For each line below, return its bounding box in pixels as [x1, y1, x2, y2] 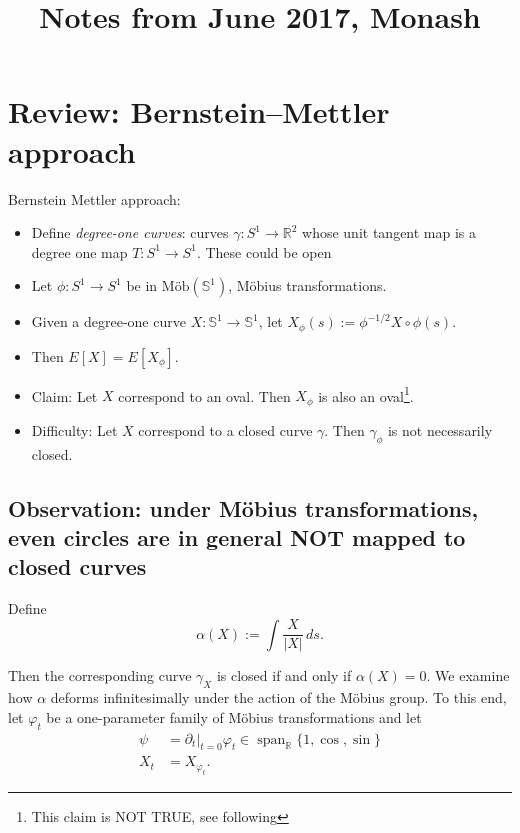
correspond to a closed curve [138, 419, 313, 440]
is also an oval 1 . [318, 382, 414, 406]
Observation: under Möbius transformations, [8, 492, 479, 523]
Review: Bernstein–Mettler [8, 91, 390, 132]
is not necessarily [387, 419, 493, 440]
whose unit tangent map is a [302, 222, 477, 243]
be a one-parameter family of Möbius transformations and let [46, 706, 422, 727]
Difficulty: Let [31, 419, 118, 440]
